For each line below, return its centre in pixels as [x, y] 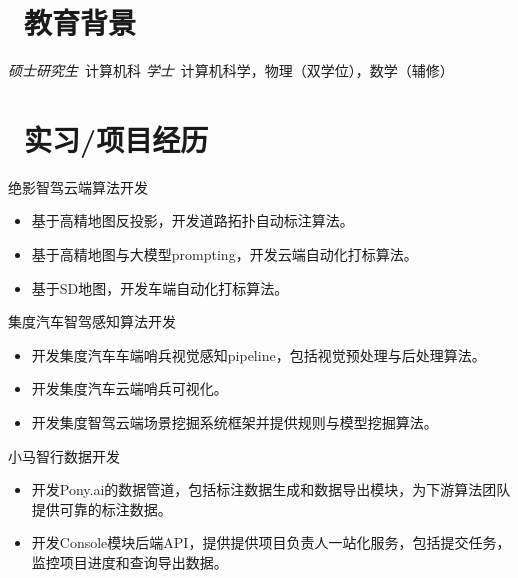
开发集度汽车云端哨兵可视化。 [129, 388]
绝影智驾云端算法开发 [78, 186]
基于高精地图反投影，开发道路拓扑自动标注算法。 [192, 220]
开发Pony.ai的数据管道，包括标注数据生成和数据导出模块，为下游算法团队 [271, 489]
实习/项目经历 [116, 138]
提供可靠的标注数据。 [101, 508]
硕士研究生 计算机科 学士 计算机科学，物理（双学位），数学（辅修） [231, 70]
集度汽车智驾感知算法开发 [92, 321]
